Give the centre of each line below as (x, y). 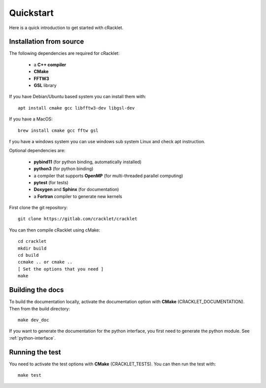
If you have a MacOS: (31, 119)
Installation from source (47, 42)
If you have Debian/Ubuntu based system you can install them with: (78, 97)
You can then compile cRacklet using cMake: (55, 230)
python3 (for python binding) (64, 169)
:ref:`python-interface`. (33, 338)
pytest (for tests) (51, 182)
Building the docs (36, 290)
